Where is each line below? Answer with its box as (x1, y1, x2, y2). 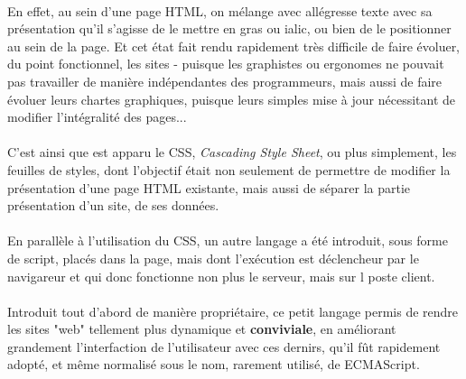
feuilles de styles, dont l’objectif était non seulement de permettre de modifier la (7, 160, 451, 179)
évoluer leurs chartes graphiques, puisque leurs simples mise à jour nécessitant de (7, 89, 456, 108)
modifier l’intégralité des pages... (7, 107, 187, 126)
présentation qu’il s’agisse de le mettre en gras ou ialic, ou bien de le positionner (7, 19, 452, 38)
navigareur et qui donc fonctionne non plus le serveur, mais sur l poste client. (7, 266, 435, 285)
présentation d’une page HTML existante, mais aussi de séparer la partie (7, 178, 411, 197)
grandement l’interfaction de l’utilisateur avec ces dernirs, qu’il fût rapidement (7, 337, 441, 356)
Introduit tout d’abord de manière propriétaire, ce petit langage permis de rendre (7, 301, 459, 320)
